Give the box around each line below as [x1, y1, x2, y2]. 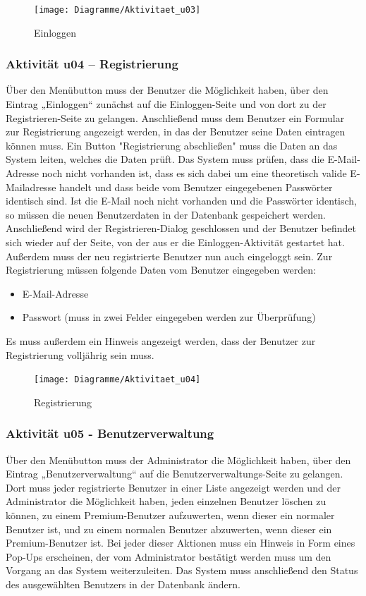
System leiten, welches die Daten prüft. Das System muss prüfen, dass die [6, 152, 324, 166]
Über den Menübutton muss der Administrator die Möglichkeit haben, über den [6, 452, 351, 467]
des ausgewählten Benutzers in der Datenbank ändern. [6, 576, 240, 591]
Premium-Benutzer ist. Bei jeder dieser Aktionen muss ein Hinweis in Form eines [6, 535, 355, 550]
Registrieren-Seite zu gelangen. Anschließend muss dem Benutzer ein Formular [6, 110, 345, 125]
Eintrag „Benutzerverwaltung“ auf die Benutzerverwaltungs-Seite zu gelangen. [6, 466, 343, 481]
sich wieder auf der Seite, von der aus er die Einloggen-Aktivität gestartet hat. [6, 235, 345, 249]
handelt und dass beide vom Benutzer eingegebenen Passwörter [59, 179, 333, 194]
